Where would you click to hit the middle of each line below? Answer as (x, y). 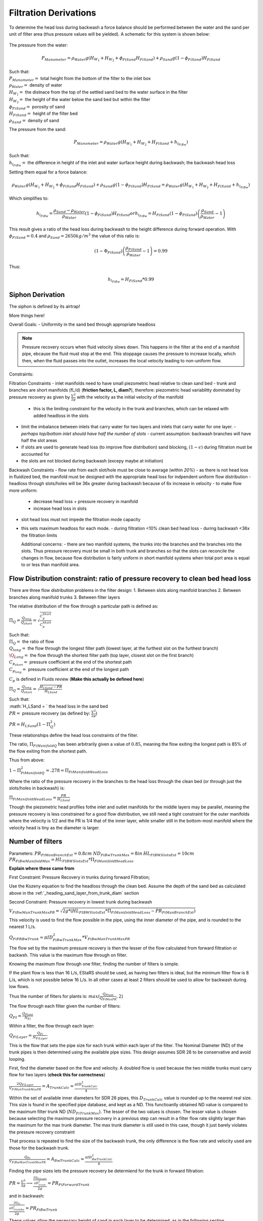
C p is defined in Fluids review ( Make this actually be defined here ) (77, 680)
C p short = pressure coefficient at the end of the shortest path (71, 663)
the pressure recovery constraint (42, 1132)
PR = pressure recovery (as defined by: (49, 713)
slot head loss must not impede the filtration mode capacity (81, 519)
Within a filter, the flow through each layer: (52, 1026)
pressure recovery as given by (39, 397)
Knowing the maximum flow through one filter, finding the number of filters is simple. (94, 964)
